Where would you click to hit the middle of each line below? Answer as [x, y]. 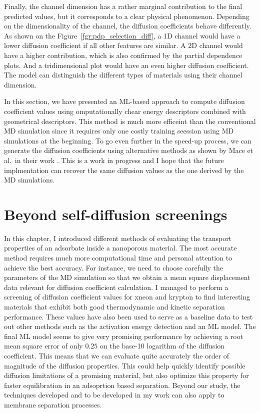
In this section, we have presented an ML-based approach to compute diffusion [124, 101]
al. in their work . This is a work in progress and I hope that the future [114, 160]
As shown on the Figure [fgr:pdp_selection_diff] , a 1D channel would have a [122, 35]
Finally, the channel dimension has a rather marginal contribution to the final [123, 6]
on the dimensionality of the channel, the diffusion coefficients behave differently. [128, 26]
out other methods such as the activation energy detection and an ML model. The [130, 326]
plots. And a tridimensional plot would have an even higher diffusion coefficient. [126, 65]
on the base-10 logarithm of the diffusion [162, 346]
